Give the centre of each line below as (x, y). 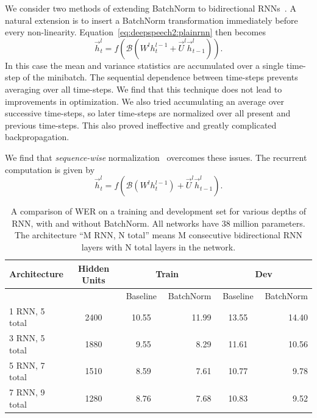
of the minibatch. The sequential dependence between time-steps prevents (160, 77)
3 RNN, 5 (27, 338)
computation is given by (50, 169)
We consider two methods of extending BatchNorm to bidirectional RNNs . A (151, 8)
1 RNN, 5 (27, 310)
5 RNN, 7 (27, 365)
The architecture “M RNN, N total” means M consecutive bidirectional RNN (158, 235)
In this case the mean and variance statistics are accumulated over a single (144, 65)
